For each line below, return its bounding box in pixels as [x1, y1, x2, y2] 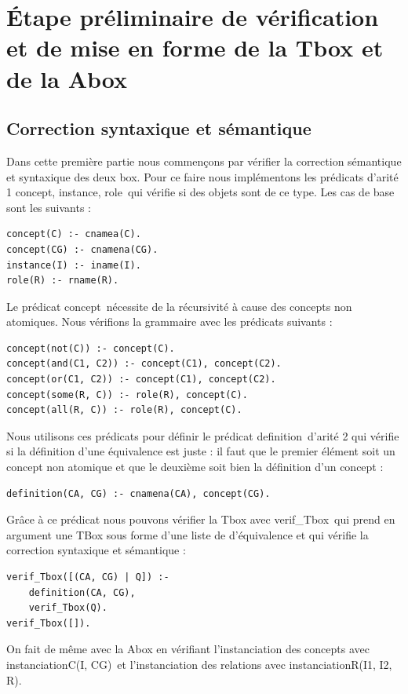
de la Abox [6, 62, 128, 94]
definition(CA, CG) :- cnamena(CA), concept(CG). [6, 488, 271, 499]
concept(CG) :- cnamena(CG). [6, 243, 158, 255]
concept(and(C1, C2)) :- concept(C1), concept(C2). [6, 358, 282, 370]
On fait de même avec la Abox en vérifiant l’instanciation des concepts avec [6, 641, 370, 657]
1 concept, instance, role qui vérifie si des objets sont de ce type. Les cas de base [6, 184, 395, 200]
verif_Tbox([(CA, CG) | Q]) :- [6, 572, 169, 583]
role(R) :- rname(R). [6, 275, 119, 287]
